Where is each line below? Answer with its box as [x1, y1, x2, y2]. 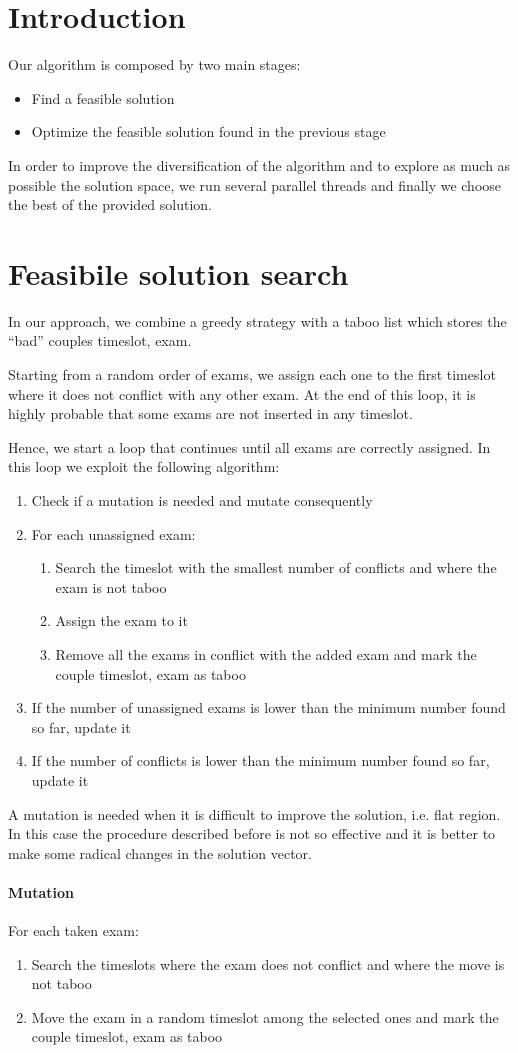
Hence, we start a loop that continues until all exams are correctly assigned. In [8, 436, 491, 457]
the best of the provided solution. [8, 194, 212, 215]
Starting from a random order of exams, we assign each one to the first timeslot [8, 364, 496, 384]
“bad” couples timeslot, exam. [8, 330, 192, 351]
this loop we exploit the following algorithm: [8, 456, 280, 477]
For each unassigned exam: [31, 523, 196, 544]
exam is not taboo [55, 576, 167, 597]
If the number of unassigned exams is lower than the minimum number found [31, 697, 506, 718]
